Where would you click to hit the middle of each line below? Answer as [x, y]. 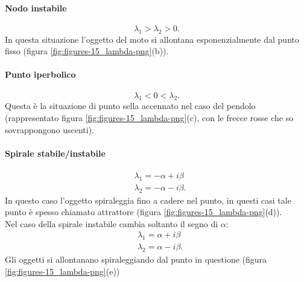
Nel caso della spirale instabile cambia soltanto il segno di [112, 223]
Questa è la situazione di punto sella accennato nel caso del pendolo [130, 106]
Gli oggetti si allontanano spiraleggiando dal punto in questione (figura [136, 259]
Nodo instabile [36, 8]
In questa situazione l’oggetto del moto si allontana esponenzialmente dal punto [152, 39]
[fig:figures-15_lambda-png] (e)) [62, 271]
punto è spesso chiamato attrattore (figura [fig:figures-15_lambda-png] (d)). [144, 212]
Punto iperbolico [40, 74]
